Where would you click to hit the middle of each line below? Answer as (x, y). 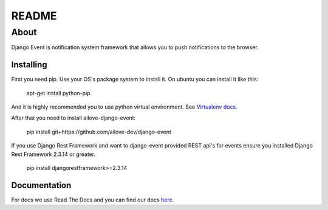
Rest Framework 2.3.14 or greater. (53, 154)
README (34, 16)
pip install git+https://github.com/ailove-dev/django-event (99, 132)
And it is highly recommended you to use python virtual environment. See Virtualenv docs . (124, 107)
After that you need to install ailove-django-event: (73, 118)
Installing (29, 65)
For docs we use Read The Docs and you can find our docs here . (93, 200)
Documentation (41, 185)
